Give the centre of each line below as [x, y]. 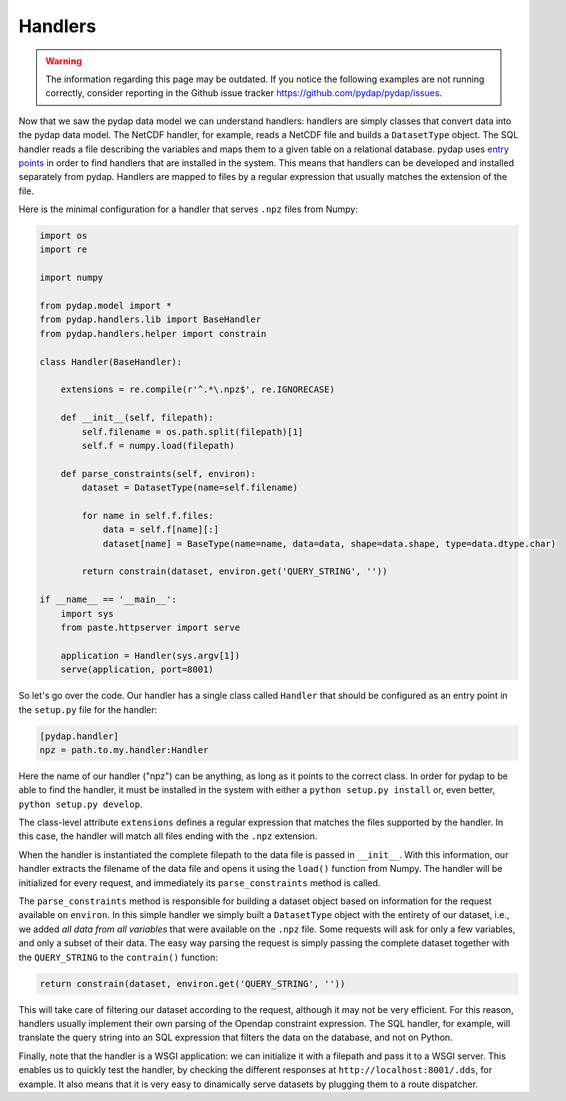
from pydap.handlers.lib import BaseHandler [150, 319]
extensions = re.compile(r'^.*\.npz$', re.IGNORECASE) [197, 389]
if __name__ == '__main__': [108, 599]
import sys [87, 613]
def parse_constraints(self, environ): [158, 473]
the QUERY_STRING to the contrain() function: [118, 957]
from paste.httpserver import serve [150, 627]
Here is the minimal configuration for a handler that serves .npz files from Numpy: [188, 209]
